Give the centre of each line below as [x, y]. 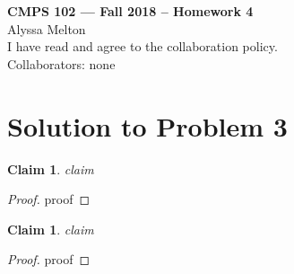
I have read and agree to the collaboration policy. [143, 46]
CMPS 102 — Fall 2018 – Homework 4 [130, 11]
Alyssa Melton [47, 28]
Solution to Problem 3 [147, 125]
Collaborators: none [61, 63]
